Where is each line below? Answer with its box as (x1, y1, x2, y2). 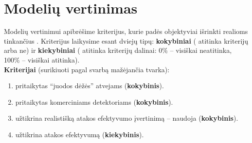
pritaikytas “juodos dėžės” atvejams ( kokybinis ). (15, 80, 164, 91)
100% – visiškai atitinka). (4, 54, 80, 64)
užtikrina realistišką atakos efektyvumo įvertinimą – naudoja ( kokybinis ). (15, 113, 238, 123)
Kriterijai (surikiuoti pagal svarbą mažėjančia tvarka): (4, 64, 170, 74)
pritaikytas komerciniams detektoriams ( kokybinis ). (15, 96, 173, 107)
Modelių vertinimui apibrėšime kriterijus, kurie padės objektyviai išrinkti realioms (4, 26, 248, 36)
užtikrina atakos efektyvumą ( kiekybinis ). (15, 129, 144, 139)
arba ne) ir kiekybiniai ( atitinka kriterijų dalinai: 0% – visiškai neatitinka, (4, 45, 232, 55)
